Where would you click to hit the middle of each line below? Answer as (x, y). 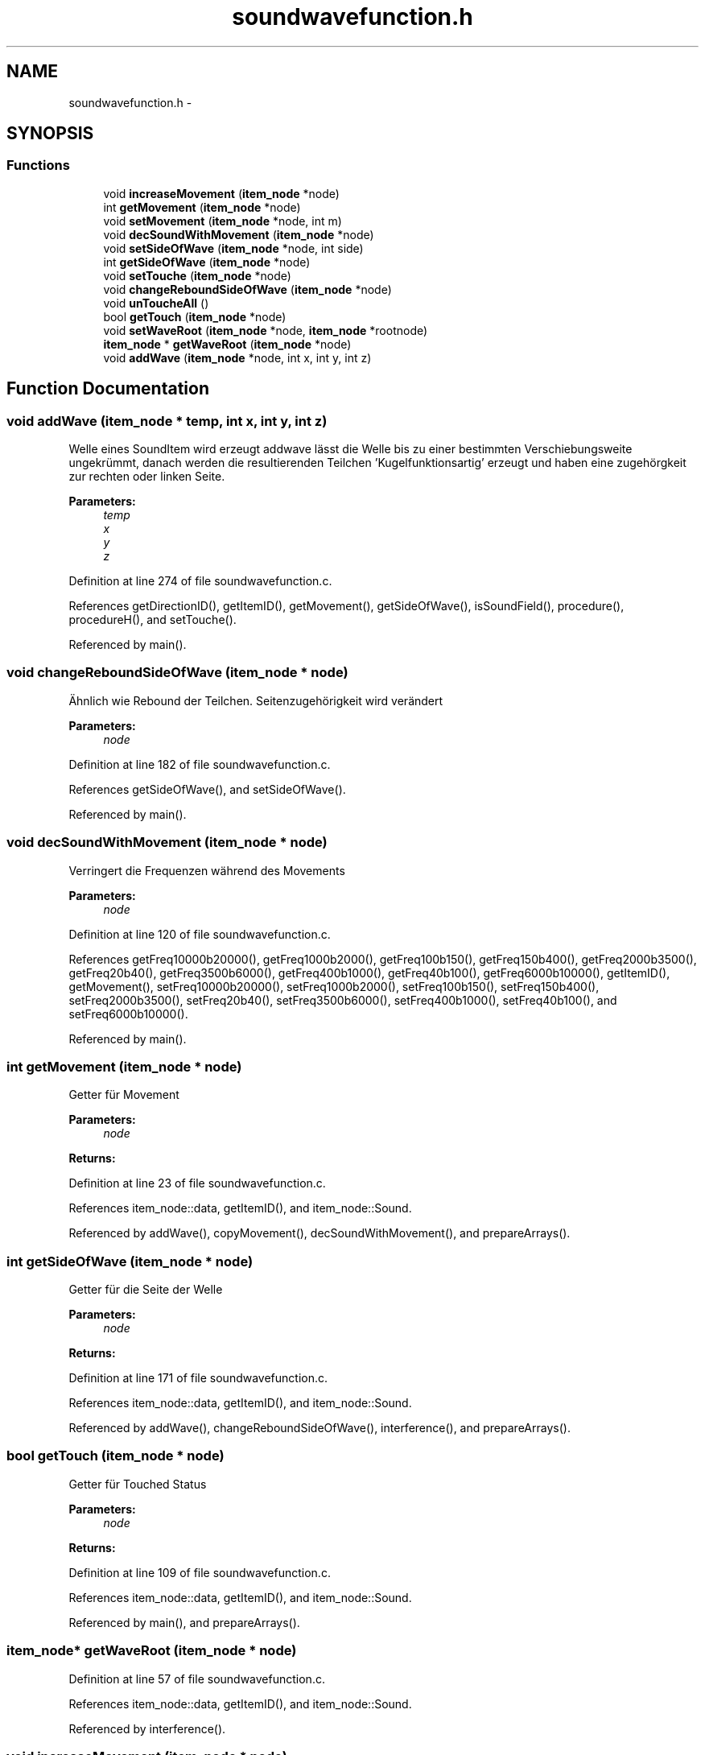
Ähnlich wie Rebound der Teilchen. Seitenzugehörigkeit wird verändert (256, 700)
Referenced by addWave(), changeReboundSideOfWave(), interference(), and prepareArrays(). (320, 1428)
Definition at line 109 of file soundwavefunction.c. (200, 1572)
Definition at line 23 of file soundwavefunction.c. (197, 1183)
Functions (38, 165)
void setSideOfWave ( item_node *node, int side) (233, 248)
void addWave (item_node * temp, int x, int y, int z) (167, 421)
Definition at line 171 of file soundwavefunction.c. (198, 1378)
